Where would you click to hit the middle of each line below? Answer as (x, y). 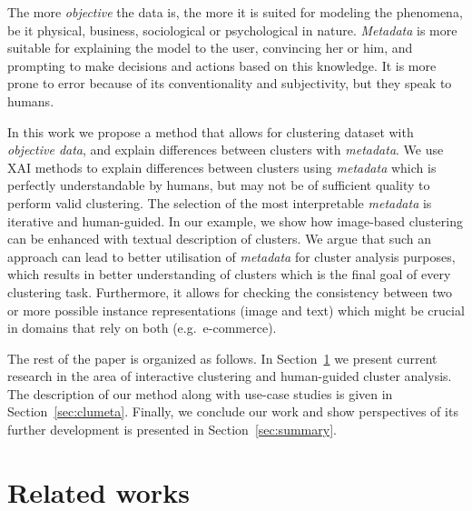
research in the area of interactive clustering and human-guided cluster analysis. (230, 376)
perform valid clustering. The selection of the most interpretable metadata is (220, 202)
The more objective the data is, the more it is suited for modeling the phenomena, (235, 12)
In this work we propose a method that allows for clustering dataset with (211, 131)
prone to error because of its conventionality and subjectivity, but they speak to (230, 83)
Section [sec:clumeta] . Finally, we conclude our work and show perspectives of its (233, 411)
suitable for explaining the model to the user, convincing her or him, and (210, 48)
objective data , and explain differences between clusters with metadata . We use (226, 150)
